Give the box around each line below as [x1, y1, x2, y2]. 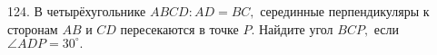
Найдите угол [258, 19, 333, 38]
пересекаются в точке [120, 19, 239, 38]
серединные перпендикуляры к [260, 2, 430, 20]
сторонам [7, 19, 58, 38]
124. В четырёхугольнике [7, 2, 146, 20]
